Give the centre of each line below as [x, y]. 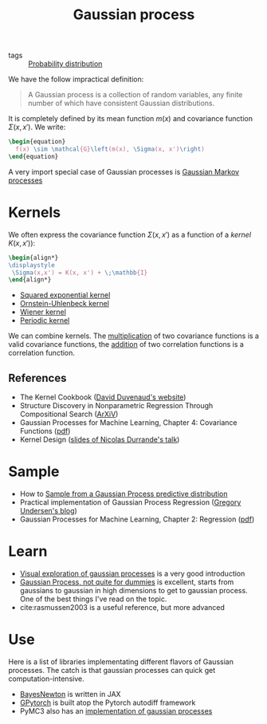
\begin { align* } [33, 258]
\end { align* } [30, 280]
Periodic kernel [45, 321]
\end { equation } [33, 156]
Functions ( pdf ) [45, 431]
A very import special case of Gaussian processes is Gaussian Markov [124, 171]
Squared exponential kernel [65, 295]
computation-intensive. [47, 679]
